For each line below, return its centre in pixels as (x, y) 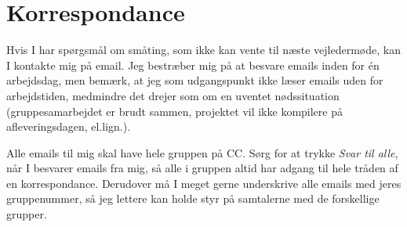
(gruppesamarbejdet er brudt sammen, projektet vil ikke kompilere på (174, 111)
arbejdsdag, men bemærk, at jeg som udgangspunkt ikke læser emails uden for (195, 80)
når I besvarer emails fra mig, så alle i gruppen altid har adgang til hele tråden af (202, 168)
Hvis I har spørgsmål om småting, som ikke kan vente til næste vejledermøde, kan (203, 50)
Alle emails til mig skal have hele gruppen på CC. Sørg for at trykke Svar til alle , (202, 152)
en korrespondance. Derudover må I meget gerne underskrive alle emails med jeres (204, 183)
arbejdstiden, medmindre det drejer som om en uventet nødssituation (173, 95)
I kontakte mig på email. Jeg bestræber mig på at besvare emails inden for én (193, 65)
